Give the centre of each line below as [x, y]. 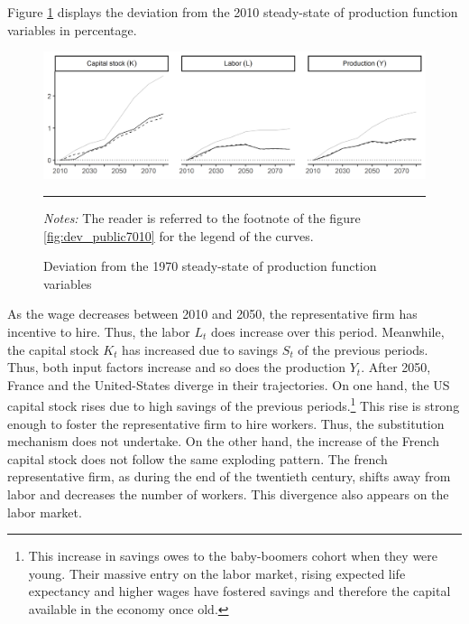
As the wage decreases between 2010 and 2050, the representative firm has [212, 314]
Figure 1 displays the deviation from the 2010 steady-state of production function [233, 12]
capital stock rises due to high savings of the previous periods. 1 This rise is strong [234, 404]
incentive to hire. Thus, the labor [99, 331]
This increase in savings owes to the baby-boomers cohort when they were [233, 556]
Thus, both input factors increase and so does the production [177, 367]
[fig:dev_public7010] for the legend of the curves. [179, 235]
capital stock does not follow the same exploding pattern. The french [198, 458]
